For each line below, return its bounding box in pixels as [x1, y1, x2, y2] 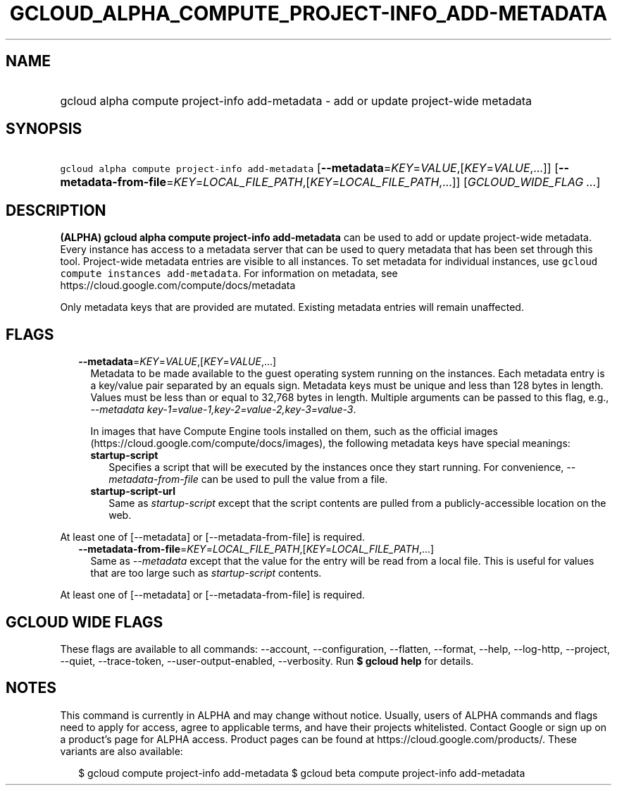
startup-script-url [90, 485, 176, 498]
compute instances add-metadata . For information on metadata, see [60, 267, 398, 280]
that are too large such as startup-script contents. [90, 567, 322, 580]
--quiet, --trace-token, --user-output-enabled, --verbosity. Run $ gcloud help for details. [60, 654, 474, 667]
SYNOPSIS [6, 120, 82, 138]
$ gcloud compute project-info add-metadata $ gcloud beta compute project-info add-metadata [78, 766, 525, 779]
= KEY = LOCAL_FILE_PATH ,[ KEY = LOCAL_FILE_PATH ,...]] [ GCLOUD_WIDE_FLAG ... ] [166, 175, 601, 190]
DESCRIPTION [6, 201, 106, 219]
